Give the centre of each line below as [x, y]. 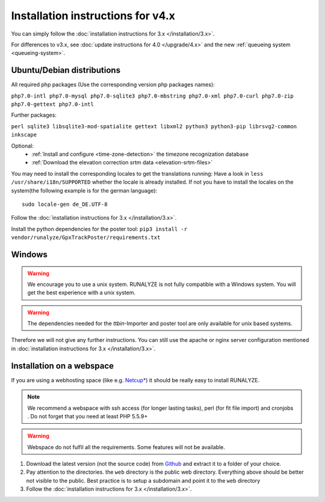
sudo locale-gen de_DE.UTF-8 [65, 204]
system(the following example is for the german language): [84, 190]
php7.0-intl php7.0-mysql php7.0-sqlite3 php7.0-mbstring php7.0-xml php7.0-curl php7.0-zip [153, 96]
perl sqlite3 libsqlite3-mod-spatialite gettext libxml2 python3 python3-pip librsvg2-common [154, 126]
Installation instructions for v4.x [93, 16]
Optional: [23, 146]
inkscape [24, 135]
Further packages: [34, 115]
